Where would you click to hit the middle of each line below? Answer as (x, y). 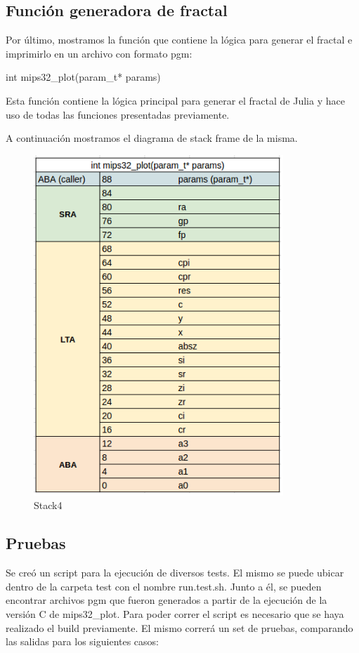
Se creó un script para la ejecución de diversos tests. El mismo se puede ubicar (175, 573)
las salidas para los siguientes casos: (83, 641)
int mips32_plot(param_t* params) (83, 77)
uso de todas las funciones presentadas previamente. (118, 114)
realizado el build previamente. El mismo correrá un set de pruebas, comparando (179, 627)
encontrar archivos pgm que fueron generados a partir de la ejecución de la (167, 600)
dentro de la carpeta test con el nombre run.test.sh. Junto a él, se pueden (164, 586)
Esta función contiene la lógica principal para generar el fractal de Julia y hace (175, 100)
